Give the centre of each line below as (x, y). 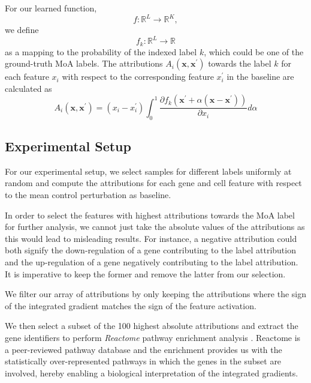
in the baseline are (260, 77)
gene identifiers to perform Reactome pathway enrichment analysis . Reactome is (153, 337)
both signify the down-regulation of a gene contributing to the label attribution (150, 250)
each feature (27, 77)
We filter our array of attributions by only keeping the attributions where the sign (156, 294)
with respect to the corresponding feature (138, 77)
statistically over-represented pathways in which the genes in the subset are (143, 361)
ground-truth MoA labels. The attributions (84, 63)
